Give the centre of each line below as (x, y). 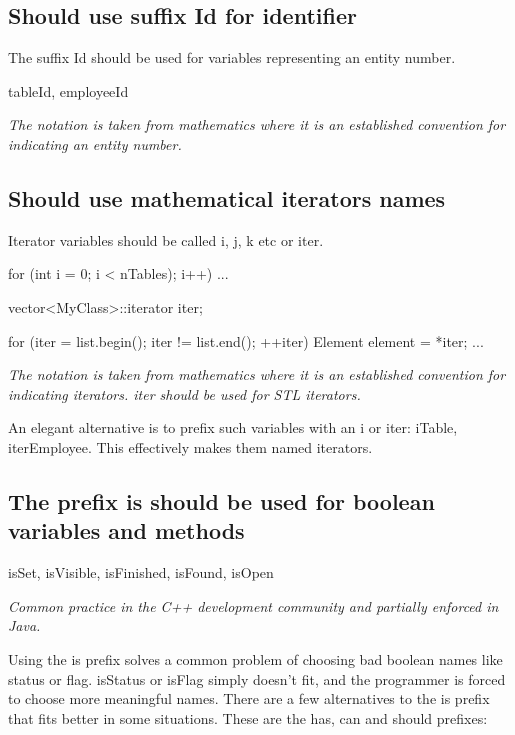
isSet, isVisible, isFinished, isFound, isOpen (141, 572)
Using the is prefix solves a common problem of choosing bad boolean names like (255, 658)
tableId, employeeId (68, 90)
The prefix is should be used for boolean (221, 500)
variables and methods (126, 530)
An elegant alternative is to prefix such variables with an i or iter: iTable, (233, 427)
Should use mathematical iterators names (227, 197)
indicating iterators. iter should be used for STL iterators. (184, 393)
